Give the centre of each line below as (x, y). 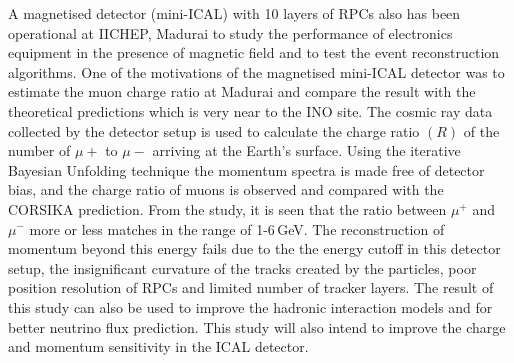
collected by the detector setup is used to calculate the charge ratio (214, 130)
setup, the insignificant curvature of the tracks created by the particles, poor (242, 267)
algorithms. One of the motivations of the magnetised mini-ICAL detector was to (256, 71)
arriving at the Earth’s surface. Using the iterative (306, 150)
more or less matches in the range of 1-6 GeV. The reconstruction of (237, 228)
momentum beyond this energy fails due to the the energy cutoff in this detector (254, 248)
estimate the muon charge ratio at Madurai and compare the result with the (242, 91)
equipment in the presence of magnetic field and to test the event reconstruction (254, 52)
